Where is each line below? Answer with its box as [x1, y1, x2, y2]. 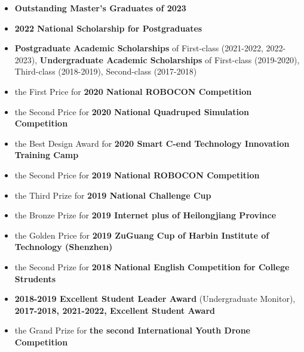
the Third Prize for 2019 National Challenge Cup [14, 189, 211, 201]
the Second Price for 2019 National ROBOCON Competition [14, 168, 260, 181]
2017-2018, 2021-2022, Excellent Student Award [14, 304, 216, 316]
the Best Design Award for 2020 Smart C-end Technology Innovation [14, 137, 290, 149]
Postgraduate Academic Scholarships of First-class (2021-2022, [14, 42, 263, 54]
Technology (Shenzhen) [14, 240, 113, 253]
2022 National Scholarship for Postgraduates [14, 21, 202, 34]
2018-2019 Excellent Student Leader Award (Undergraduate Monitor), [14, 292, 296, 305]
